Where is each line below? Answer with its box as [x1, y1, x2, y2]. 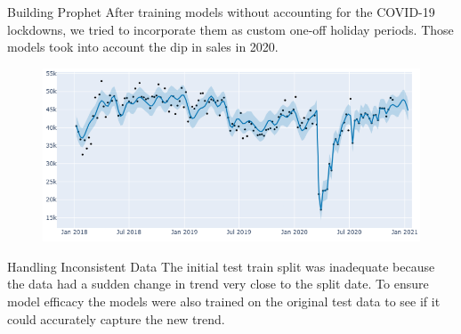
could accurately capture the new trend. [7, 309, 225, 328]
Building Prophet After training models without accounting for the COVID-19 [7, 3, 435, 20]
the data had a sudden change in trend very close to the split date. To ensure [7, 274, 429, 293]
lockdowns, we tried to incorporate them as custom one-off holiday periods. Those [7, 20, 454, 38]
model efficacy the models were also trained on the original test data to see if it [7, 292, 441, 311]
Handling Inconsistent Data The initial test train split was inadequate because [7, 257, 435, 275]
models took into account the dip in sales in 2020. [7, 37, 279, 56]
